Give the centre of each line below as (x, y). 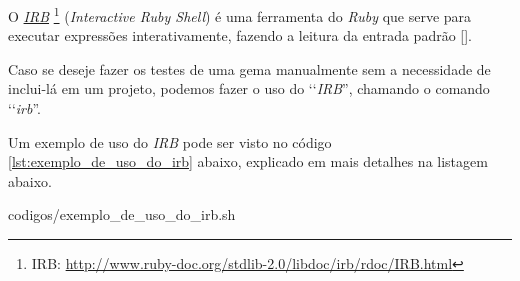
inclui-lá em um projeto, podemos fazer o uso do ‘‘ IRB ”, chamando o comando (249, 88)
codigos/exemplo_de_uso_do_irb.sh (122, 214)
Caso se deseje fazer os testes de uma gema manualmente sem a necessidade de (249, 68)
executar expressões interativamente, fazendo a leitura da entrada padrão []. (240, 35)
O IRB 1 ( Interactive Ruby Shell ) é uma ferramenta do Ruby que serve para (240, 14)
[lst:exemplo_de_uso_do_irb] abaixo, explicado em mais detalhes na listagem (248, 161)
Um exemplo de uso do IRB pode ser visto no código (170, 141)
